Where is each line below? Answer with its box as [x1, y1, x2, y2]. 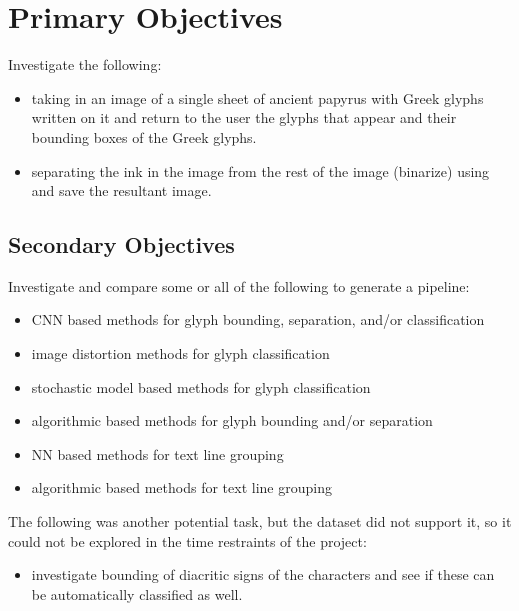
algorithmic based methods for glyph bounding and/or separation [31, 410, 433, 431]
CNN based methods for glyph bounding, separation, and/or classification [31, 309, 485, 330]
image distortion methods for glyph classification [31, 343, 330, 364]
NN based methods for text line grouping [31, 443, 284, 464]
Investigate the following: [8, 54, 162, 75]
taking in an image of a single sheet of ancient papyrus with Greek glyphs [31, 87, 484, 108]
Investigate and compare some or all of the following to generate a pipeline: [8, 275, 470, 296]
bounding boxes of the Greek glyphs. [31, 126, 257, 147]
